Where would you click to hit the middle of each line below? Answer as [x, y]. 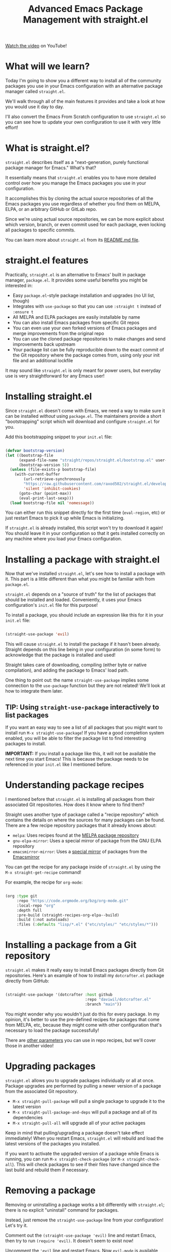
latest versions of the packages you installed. [53, 1143]
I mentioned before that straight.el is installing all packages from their [80, 799]
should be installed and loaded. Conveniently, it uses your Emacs [73, 600]
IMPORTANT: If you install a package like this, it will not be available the [81, 753]
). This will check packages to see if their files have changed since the [85, 1164]
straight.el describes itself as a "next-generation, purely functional [77, 162]
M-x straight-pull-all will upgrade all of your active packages [79, 1123]
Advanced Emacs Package [85, 9]
